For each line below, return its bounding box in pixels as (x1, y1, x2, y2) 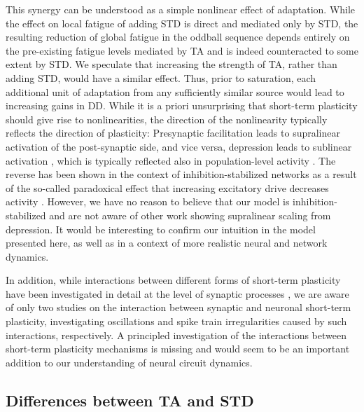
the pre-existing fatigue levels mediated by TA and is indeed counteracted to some (6, 43, 358, 57)
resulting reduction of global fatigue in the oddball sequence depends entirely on (6, 29, 350, 44)
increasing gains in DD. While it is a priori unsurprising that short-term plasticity (6, 98, 358, 113)
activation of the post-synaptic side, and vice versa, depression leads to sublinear (6, 139, 352, 153)
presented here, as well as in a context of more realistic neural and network (6, 235, 328, 250)
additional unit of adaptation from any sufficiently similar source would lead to (6, 84, 344, 99)
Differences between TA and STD (6, 389, 254, 411)
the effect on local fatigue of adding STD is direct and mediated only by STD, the (6, 15, 358, 30)
